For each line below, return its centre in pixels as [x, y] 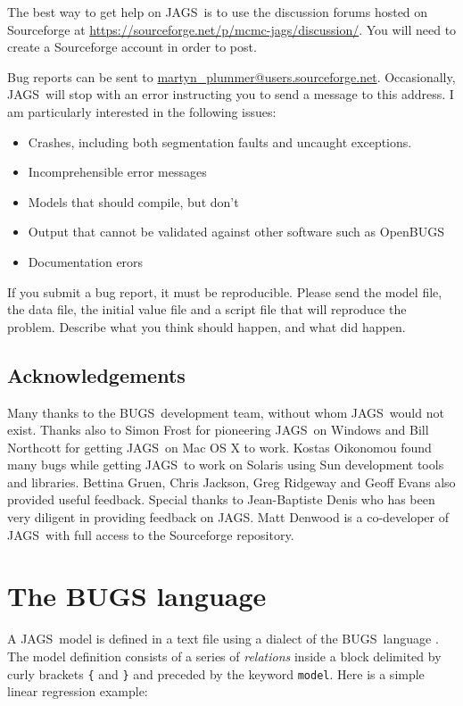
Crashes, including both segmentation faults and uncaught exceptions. [220, 141]
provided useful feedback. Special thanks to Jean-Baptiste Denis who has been [221, 499]
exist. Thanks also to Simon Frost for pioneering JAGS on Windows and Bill [218, 430]
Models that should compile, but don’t [133, 201]
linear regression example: [78, 691]
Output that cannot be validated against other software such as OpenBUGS [236, 232]
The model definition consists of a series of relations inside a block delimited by [224, 656]
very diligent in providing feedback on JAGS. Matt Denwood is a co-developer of [228, 517]
